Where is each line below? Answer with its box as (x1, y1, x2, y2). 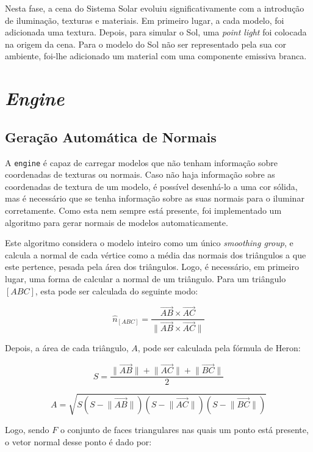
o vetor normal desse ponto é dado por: (5, 435, 152, 448)
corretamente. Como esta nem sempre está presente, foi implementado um (5, 203, 282, 216)
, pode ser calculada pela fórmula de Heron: (137, 341, 301, 354)
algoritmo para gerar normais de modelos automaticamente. (5, 216, 228, 228)
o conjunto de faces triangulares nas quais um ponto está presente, (60, 423, 309, 436)
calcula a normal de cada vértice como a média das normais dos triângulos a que (5, 248, 306, 261)
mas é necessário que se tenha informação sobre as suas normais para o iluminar (5, 192, 304, 205)
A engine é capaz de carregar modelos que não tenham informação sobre (5, 156, 278, 169)
